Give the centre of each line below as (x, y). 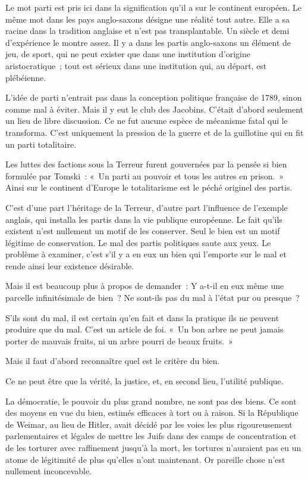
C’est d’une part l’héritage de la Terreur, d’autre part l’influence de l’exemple (147, 207)
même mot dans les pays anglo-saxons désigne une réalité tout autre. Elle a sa (147, 19)
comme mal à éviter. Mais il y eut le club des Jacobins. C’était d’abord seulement (155, 109)
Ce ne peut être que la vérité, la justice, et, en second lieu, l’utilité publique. (144, 381)
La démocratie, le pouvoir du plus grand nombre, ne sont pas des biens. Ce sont (151, 401)
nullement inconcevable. (49, 471)
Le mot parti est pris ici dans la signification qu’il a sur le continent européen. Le (153, 7)
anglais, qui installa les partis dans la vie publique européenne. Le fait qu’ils (144, 219)
